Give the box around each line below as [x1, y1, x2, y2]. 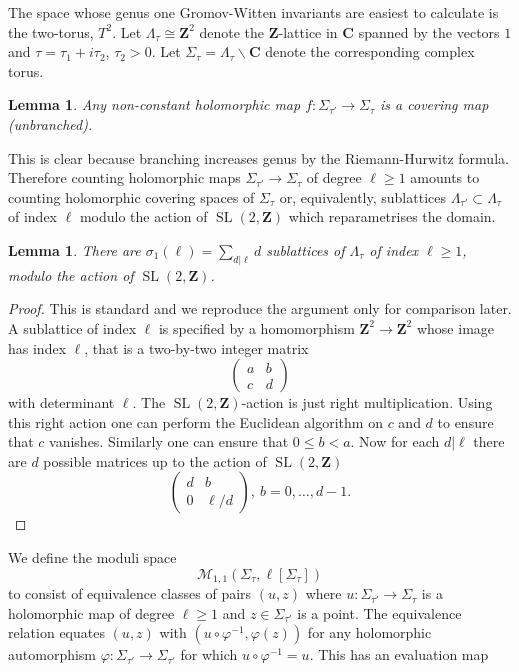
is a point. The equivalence [297, 602, 462, 623]
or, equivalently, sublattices [279, 186, 446, 207]
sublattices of [266, 239, 345, 260]
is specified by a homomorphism [158, 317, 355, 338]
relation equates [8, 622, 105, 643]
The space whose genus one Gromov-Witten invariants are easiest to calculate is [8, 2, 499, 22]
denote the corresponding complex [265, 41, 475, 62]
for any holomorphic [307, 622, 432, 643]
